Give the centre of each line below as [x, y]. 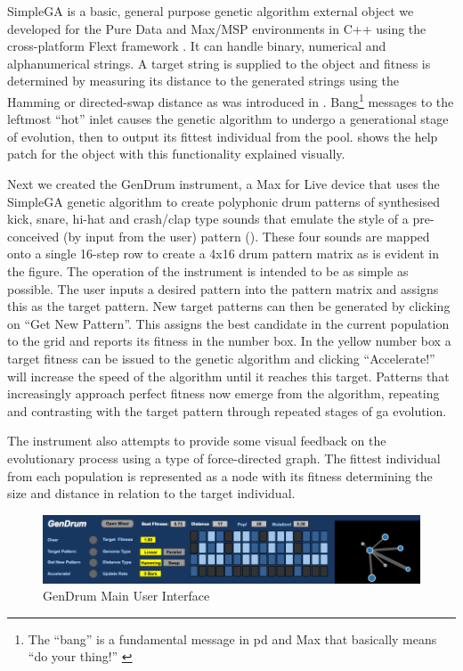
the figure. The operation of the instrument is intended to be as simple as [208, 270]
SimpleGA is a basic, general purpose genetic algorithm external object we [211, 11]
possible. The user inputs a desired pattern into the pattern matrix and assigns [223, 288]
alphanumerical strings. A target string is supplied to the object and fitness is [219, 63]
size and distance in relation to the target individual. [151, 493]
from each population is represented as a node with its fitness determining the [220, 475]
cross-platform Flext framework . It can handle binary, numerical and [197, 46]
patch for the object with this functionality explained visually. [176, 154]
